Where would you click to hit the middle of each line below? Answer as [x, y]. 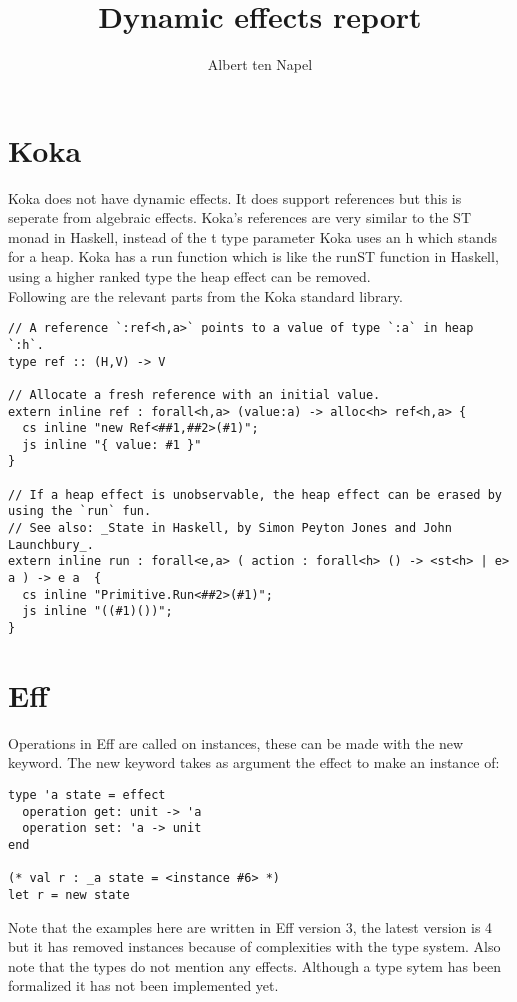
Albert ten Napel [260, 64]
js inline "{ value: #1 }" [112, 444]
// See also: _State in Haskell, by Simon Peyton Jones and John [230, 528]
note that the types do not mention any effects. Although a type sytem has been [254, 965]
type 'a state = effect [87, 795]
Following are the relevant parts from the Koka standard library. [205, 295]
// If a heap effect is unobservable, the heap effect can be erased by [255, 494]
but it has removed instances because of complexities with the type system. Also [254, 946]
